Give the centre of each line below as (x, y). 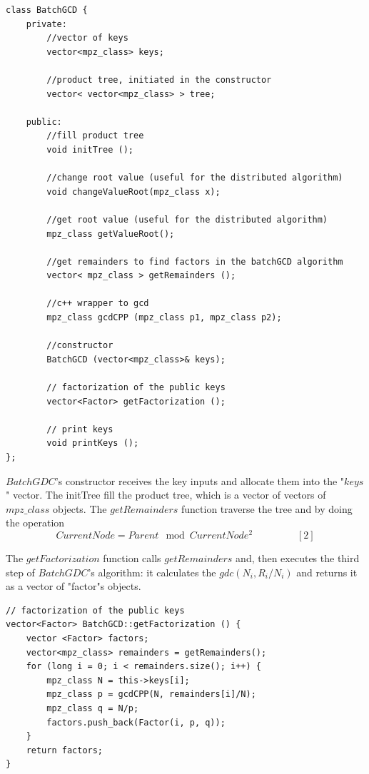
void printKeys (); (93, 443)
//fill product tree (95, 136)
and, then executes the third (298, 558)
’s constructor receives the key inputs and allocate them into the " (200, 480)
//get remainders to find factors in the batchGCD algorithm (195, 261)
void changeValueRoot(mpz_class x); (133, 192)
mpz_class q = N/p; (93, 708)
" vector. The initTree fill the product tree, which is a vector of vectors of (166, 495)
